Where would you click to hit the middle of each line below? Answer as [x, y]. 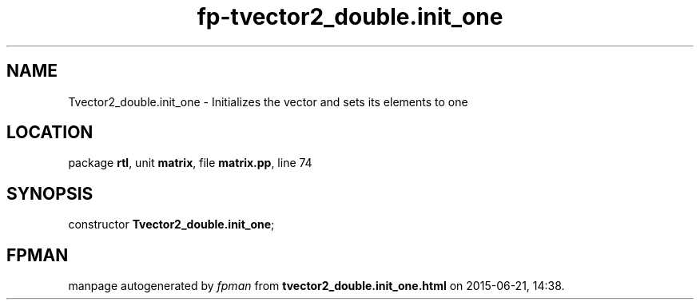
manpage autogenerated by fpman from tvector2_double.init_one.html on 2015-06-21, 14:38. [316, 286]
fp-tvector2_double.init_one [350, 17]
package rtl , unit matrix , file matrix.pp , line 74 [190, 163]
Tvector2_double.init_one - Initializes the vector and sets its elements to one [268, 101]
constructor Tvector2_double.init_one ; [171, 225]
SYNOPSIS [50, 193]
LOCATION [50, 133]
